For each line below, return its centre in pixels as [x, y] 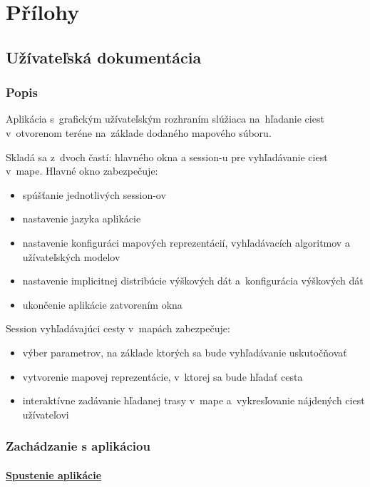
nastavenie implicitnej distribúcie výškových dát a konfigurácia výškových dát [193, 281]
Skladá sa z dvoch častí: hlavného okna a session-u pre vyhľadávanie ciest [167, 157]
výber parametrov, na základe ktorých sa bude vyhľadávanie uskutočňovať [185, 352]
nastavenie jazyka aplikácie [82, 219]
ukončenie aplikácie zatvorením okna [102, 304]
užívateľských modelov [71, 256]
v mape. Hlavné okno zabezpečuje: [82, 171]
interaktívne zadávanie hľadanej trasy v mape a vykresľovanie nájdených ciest [194, 400]
